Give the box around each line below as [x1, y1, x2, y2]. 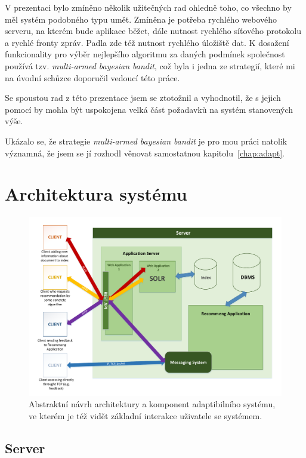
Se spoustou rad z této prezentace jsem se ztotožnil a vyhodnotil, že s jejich [5, 91, 281, 104]
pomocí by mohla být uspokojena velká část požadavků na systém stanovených [5, 103, 293, 115]
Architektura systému [5, 182, 187, 206]
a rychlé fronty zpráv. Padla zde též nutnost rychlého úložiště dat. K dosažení [5, 36, 289, 48]
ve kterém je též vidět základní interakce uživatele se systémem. [29, 409, 262, 422]
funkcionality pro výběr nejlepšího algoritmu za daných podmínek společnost [5, 48, 285, 60]
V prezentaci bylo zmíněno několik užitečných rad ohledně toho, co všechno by [5, 1, 292, 13]
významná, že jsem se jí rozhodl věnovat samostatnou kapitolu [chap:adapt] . [5, 146, 285, 159]
